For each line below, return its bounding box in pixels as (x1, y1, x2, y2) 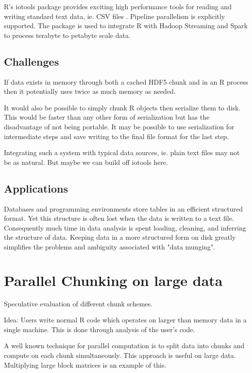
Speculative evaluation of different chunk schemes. (4, 298, 153, 308)
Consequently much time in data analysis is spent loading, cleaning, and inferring (4, 222, 246, 232)
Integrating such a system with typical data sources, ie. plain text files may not (4, 147, 240, 158)
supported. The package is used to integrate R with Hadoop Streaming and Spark (4, 20, 248, 31)
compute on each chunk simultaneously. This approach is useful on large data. (4, 350, 236, 360)
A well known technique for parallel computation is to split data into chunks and (4, 340, 245, 351)
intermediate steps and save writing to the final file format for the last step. (4, 131, 229, 141)
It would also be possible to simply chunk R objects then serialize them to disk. (4, 102, 241, 112)
